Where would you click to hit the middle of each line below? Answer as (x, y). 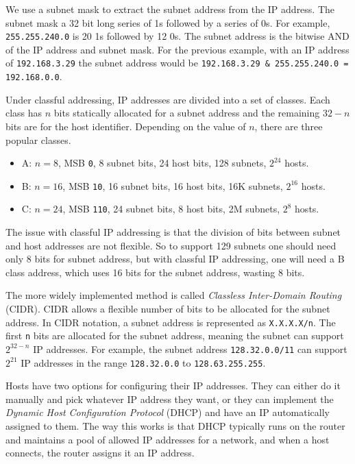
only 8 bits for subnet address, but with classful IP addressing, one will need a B (175, 259)
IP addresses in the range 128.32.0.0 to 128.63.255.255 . (143, 362)
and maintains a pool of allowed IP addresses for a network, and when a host (168, 439)
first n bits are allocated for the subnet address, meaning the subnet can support (175, 335)
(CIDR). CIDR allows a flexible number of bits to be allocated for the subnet (168, 309)
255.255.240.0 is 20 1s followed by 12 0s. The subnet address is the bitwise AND (177, 36)
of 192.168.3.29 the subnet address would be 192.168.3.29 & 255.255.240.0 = (177, 63)
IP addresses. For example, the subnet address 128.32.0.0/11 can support (190, 349)
